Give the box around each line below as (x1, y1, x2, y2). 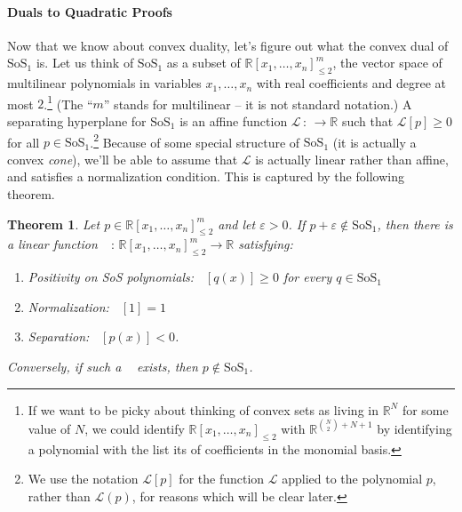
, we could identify (84, 419, 185, 437)
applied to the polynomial (282, 469, 423, 488)
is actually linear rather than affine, (255, 149, 449, 168)
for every (283, 268, 332, 286)
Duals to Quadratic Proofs (7, 2, 172, 20)
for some (402, 400, 449, 419)
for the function (179, 469, 265, 488)
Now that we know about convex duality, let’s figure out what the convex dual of (7, 36, 449, 54)
